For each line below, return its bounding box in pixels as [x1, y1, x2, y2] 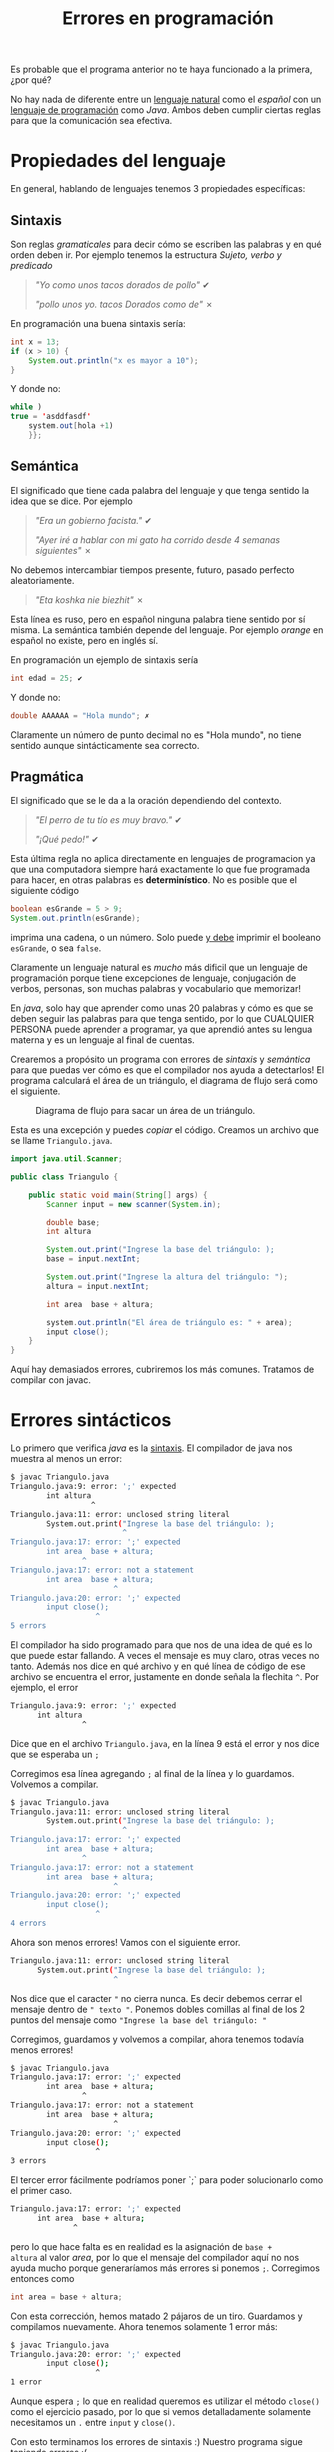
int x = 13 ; [10, 337, 60, 347]
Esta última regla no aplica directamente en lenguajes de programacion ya [10, 853, 316, 865]
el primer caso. [10, 2185, 73, 2197]
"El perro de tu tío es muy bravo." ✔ [34, 814, 183, 826]
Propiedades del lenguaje [10, 150, 227, 172]
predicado [10, 259, 53, 271]
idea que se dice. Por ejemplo [10, 495, 133, 507]
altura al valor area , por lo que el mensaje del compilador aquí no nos [10, 2251, 300, 2263]
